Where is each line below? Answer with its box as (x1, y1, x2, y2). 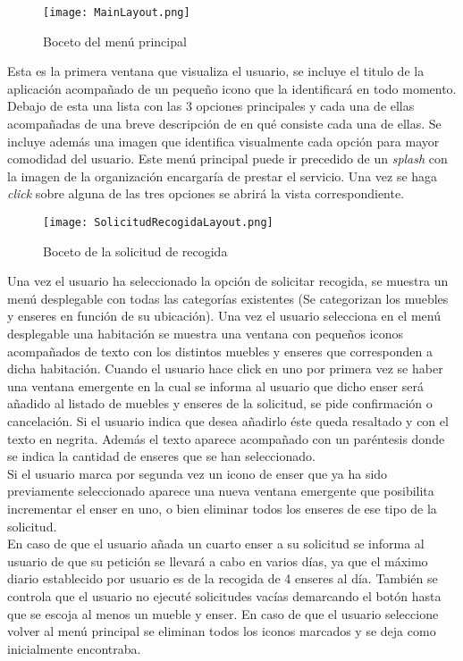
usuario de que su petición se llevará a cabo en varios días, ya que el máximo (7, 551, 428, 570)
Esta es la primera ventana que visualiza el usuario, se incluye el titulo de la (7, 62, 425, 80)
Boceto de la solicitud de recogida (43, 241, 228, 260)
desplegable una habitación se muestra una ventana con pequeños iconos (7, 324, 403, 343)
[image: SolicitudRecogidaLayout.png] (43, 216, 274, 229)
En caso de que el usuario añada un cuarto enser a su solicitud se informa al (7, 534, 425, 553)
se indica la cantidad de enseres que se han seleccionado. (7, 447, 316, 465)
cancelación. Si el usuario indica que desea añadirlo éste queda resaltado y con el (7, 412, 449, 430)
